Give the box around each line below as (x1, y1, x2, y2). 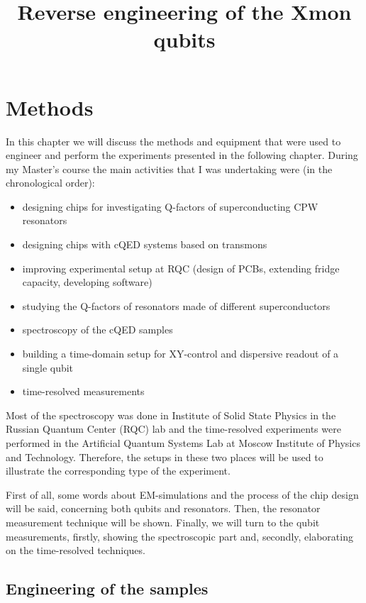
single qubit (22, 360, 74, 375)
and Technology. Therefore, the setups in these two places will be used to (6, 449, 323, 464)
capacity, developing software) (22, 275, 152, 289)
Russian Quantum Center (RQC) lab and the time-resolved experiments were (6, 421, 341, 436)
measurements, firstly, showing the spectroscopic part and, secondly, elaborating (6, 529, 353, 543)
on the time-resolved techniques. (6, 543, 145, 558)
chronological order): (6, 175, 95, 190)
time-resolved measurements (22, 384, 145, 399)
